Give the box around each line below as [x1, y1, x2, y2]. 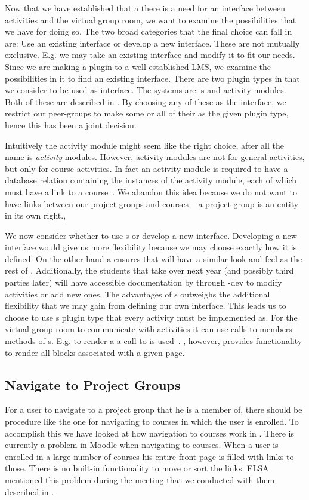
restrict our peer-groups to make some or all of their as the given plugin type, [5, 107, 289, 119]
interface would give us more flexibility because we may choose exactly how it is [5, 241, 297, 253]
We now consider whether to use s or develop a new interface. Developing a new [5, 229, 297, 241]
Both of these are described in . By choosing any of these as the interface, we [5, 95, 286, 108]
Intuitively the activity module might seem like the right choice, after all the [5, 139, 284, 151]
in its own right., [5, 209, 66, 222]
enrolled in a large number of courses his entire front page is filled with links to [5, 450, 294, 462]
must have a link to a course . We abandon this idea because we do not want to [5, 185, 297, 198]
